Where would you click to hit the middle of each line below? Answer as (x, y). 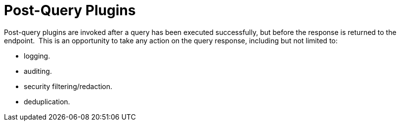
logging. (37, 56)
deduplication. (47, 101)
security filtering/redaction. (68, 86)
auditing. (38, 71)
